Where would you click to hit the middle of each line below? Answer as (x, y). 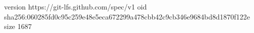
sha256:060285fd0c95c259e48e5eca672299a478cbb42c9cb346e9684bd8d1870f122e (127, 16)
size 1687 (18, 26)
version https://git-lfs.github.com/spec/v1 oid (76, 6)
